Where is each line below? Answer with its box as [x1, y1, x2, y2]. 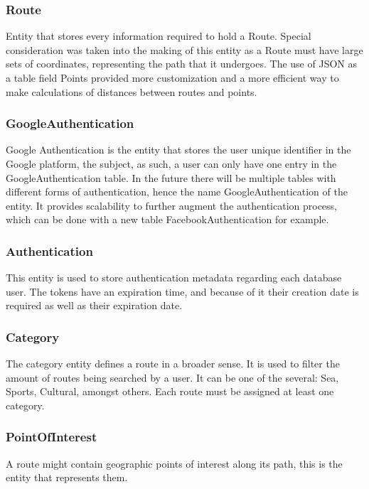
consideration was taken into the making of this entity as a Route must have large [6, 42, 363, 57]
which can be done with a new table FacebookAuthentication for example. [6, 212, 329, 227]
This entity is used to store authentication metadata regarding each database [6, 270, 342, 285]
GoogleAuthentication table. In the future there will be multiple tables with [6, 170, 336, 185]
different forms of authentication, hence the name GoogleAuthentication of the [6, 184, 348, 199]
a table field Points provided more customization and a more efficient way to [6, 70, 339, 85]
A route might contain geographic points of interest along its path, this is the [6, 456, 343, 471]
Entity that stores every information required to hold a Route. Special [6, 28, 311, 43]
